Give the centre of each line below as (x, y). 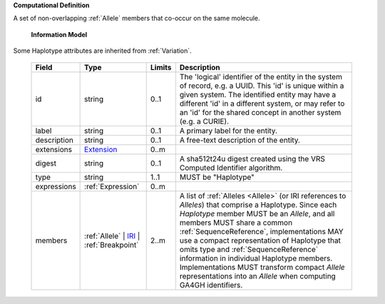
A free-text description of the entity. (240, 140)
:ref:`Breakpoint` (112, 245)
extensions (54, 149)
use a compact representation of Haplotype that (260, 240)
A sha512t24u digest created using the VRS (252, 158)
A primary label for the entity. (229, 131)
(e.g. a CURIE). (204, 121)
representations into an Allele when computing (258, 276)
